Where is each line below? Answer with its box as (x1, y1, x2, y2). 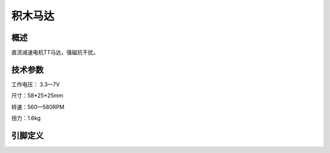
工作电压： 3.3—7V (11, 80, 61, 88)
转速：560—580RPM (11, 103, 65, 110)
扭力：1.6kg (11, 114, 41, 122)
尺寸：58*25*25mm (11, 92, 64, 99)
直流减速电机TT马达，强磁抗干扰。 (11, 49, 99, 56)
